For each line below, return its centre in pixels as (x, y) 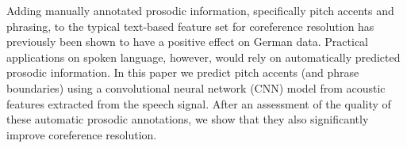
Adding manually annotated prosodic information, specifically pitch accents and (200, 10)
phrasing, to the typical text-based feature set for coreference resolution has (190, 26)
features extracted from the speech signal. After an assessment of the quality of (199, 103)
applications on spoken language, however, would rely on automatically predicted (203, 57)
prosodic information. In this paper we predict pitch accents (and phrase (183, 72)
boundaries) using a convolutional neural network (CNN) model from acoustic (196, 87)
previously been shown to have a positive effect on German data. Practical (188, 42)
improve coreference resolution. (82, 134)
